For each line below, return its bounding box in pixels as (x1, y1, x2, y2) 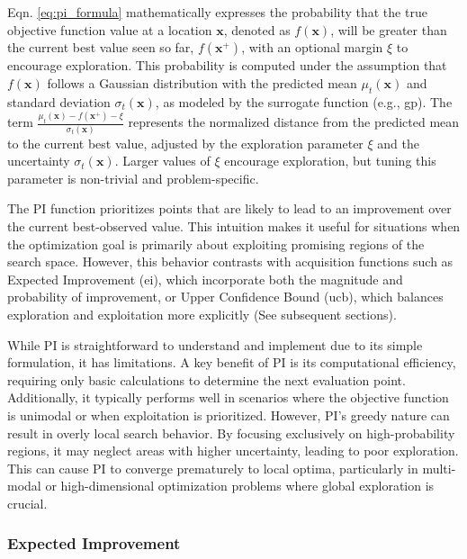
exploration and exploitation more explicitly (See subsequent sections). (7, 305, 397, 324)
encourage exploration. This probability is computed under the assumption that (7, 56, 447, 75)
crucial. (7, 493, 48, 512)
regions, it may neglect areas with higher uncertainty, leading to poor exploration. (7, 441, 459, 460)
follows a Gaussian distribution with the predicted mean (47, 73, 357, 92)
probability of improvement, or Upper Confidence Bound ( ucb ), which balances (7, 287, 444, 306)
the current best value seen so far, (7, 38, 194, 57)
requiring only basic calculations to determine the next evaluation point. (7, 370, 406, 389)
